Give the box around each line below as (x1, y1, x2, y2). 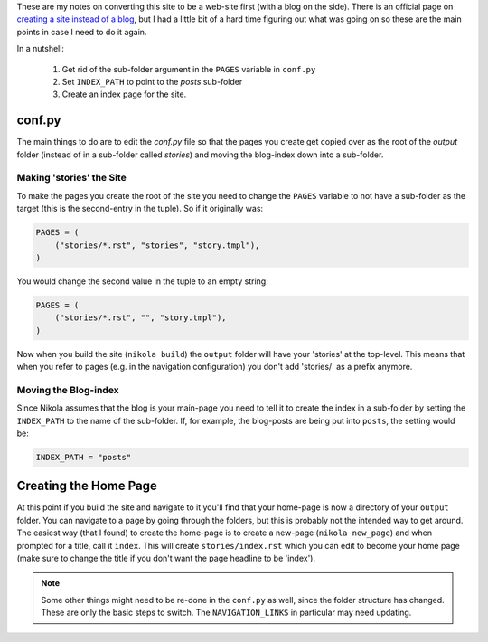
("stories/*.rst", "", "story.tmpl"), (54, 313, 227, 323)
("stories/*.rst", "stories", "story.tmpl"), (54, 240, 260, 250)
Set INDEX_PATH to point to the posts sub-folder (61, 76, 243, 87)
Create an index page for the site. (61, 89, 187, 99)
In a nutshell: (16, 43, 65, 54)
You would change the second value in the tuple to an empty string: (16, 276, 268, 287)
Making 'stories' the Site (16, 172, 127, 184)
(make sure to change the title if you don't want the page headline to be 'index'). (16, 552, 316, 564)
